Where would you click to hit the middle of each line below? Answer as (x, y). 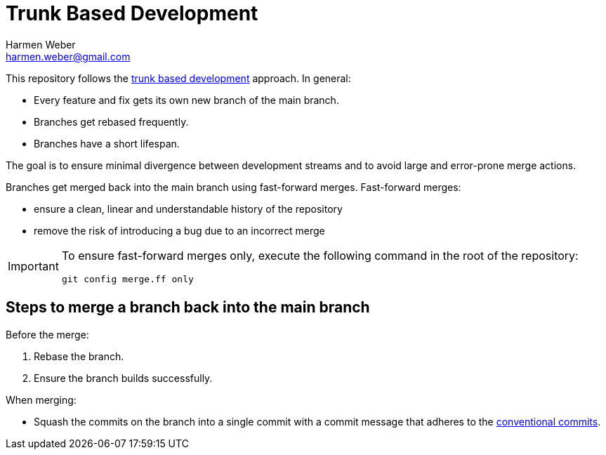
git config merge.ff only (127, 279)
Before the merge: (47, 334)
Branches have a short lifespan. (107, 143)
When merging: (41, 400)
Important (33, 266)
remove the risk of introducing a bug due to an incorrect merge (179, 230)
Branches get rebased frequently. (111, 121)
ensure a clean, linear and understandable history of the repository (188, 209)
